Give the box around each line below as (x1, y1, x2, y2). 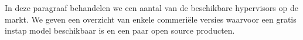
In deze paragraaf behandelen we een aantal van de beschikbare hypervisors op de (5, 2, 298, 13)
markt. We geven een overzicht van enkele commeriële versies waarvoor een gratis (5, 13, 297, 25)
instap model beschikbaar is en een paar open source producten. (5, 24, 235, 37)
